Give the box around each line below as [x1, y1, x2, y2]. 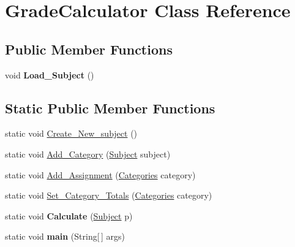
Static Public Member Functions [5, 98, 215, 117]
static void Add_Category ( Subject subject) [5, 147, 171, 160]
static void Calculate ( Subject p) [5, 209, 133, 222]
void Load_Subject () [5, 68, 94, 81]
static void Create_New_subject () [5, 127, 138, 140]
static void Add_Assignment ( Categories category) [5, 168, 196, 181]
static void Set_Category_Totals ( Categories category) [5, 189, 212, 202]
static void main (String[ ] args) [5, 230, 125, 243]
